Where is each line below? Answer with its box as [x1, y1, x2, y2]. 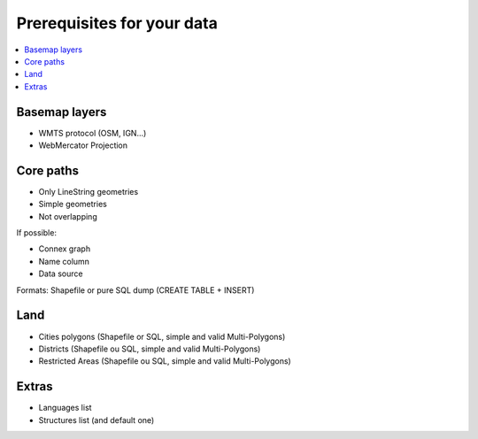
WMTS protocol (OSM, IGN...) [38, 127, 147, 138]
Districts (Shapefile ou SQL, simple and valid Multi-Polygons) [38, 343, 261, 354]
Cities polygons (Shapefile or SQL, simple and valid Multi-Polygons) [38, 331, 286, 342]
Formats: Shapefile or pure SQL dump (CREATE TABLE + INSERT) [16, 284, 255, 296]
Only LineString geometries [38, 186, 139, 196]
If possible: [16, 227, 58, 238]
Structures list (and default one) [38, 414, 155, 425]
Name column [38, 256, 90, 266]
